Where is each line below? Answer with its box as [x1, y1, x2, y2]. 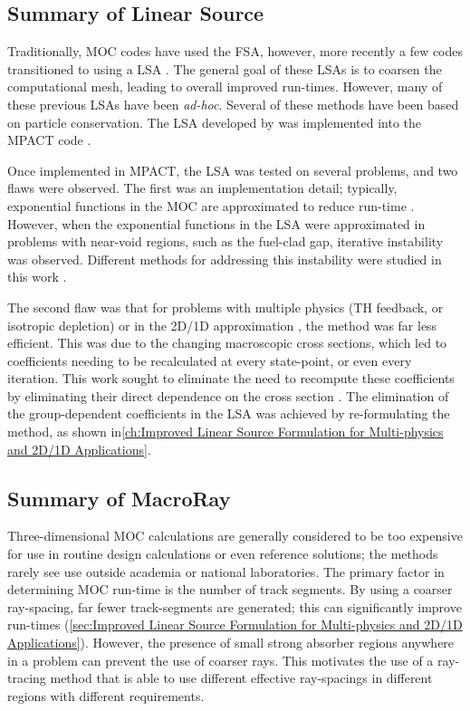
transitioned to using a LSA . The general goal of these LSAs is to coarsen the [7, 59, 442, 78]
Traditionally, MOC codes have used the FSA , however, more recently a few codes [7, 42, 464, 61]
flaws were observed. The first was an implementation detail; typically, [7, 178, 398, 197]
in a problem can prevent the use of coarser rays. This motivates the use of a [7, 650, 434, 669]
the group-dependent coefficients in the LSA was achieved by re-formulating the [7, 404, 450, 423]
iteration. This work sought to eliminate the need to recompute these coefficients [7, 369, 455, 388]
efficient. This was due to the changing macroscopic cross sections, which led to [7, 333, 447, 352]
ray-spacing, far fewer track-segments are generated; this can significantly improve [7, 597, 462, 616]
